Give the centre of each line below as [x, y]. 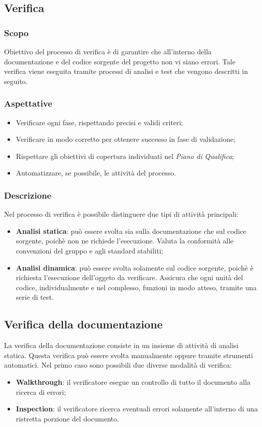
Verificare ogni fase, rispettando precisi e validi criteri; [100, 122]
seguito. [16, 81]
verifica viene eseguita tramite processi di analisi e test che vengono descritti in [126, 71]
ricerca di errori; [41, 392]
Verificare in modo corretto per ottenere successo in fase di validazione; [126, 139]
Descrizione [28, 195]
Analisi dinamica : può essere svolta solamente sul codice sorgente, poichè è [135, 267]
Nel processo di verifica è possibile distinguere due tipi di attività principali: [121, 214]
